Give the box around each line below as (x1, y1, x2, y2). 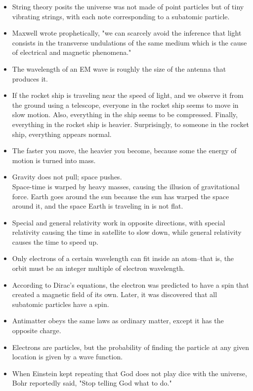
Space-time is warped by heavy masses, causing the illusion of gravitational (12, 181, 240, 191)
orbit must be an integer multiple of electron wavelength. (12, 263, 185, 273)
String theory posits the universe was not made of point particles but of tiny (12, 1, 244, 11)
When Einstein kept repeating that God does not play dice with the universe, (12, 368, 247, 378)
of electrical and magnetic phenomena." (12, 47, 131, 57)
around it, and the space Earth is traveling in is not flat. (12, 201, 183, 211)
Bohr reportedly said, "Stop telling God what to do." (12, 378, 172, 388)
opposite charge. (12, 325, 61, 336)
